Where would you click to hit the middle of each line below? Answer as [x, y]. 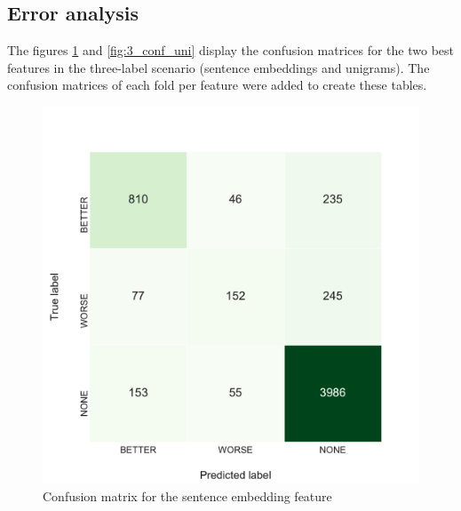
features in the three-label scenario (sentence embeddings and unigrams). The [219, 67]
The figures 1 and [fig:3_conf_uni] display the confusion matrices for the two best [231, 50]
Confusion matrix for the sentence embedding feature [187, 495]
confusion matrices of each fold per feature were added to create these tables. [217, 85]
